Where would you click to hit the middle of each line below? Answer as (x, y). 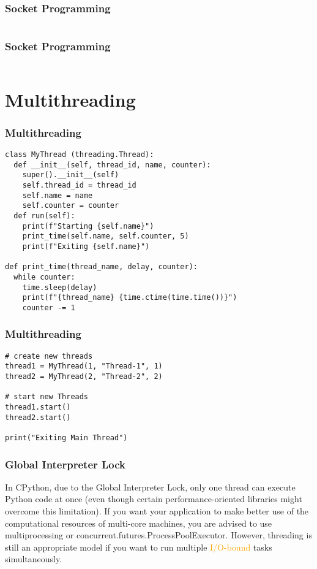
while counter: (44, 277)
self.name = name (58, 195)
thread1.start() (38, 407)
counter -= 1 (49, 307)
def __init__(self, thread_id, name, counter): (112, 165)
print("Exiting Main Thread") (66, 438)
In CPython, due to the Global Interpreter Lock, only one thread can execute (150, 487)
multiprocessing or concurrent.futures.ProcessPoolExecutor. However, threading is (158, 535)
